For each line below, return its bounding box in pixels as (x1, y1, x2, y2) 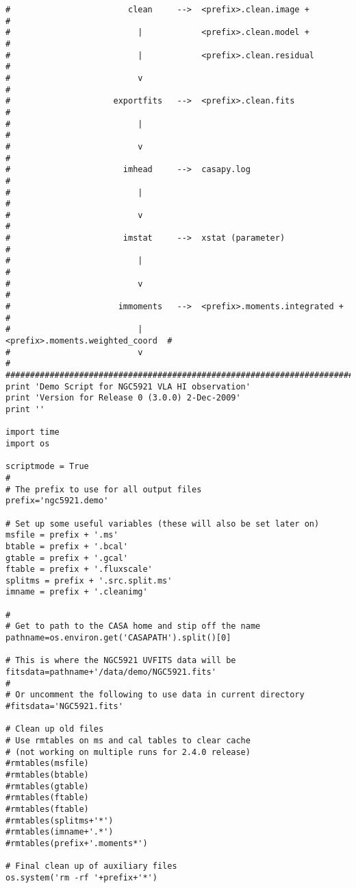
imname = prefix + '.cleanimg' (5, 587, 148, 597)
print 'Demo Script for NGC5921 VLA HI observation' (5, 381, 251, 392)
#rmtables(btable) (5, 769, 89, 780)
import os (5, 438, 50, 448)
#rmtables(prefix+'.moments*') (5, 838, 148, 848)
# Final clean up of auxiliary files (5, 861, 177, 872)
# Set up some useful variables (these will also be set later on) (5, 518, 320, 529)
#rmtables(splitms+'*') (5, 815, 114, 826)
